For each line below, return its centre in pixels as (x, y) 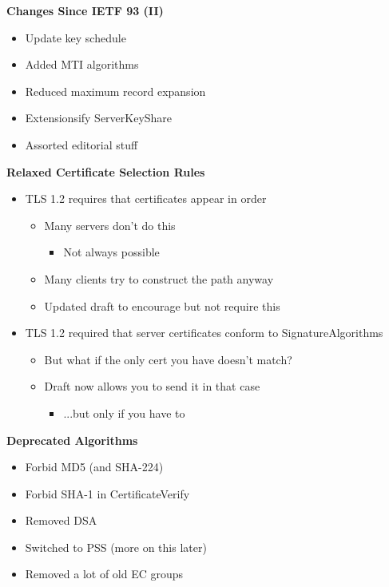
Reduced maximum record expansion (115, 91)
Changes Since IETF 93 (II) (85, 10)
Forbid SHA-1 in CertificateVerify (107, 493)
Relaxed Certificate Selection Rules (106, 171)
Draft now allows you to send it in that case (152, 386)
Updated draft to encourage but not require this (162, 305)
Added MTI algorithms (82, 64)
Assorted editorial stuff (81, 144)
